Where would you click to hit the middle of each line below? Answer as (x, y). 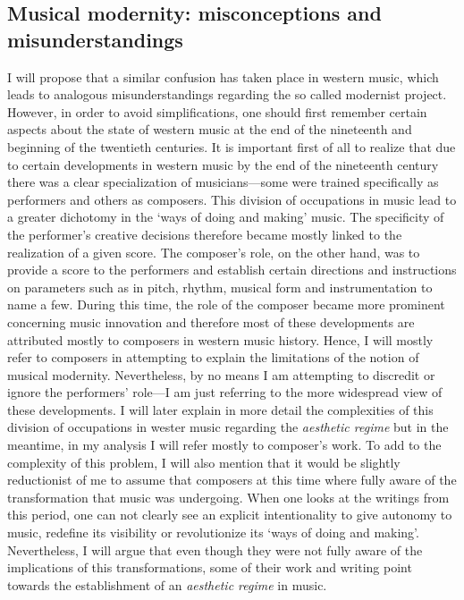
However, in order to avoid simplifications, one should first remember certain (217, 111)
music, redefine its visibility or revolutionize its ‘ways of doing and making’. (213, 532)
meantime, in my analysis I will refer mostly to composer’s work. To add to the (224, 445)
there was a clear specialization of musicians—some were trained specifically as (223, 182)
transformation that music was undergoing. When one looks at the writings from (228, 497)
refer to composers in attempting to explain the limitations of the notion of (213, 357)
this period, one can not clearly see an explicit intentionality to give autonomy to (230, 515)
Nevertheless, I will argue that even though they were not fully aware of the (215, 549)
